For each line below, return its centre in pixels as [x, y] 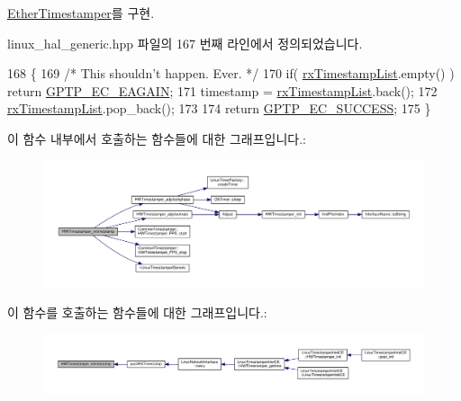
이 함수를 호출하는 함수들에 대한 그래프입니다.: [137, 312]
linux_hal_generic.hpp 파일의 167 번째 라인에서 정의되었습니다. [185, 43]
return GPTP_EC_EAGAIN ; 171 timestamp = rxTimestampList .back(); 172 [222, 90]
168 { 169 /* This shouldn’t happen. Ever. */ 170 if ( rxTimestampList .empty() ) [231, 73]
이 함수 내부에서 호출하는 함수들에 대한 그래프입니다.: [157, 138]
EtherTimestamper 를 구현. [81, 13]
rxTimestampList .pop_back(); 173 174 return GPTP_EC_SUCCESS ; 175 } [219, 108]
